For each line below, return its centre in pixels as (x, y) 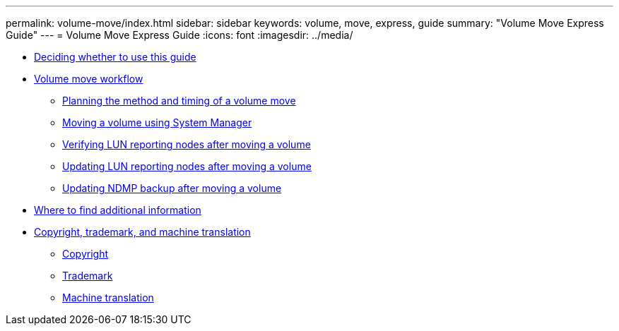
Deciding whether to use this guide (115, 57)
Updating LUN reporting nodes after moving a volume (187, 166)
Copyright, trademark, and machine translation (142, 232)
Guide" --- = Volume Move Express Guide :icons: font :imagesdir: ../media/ (179, 35)
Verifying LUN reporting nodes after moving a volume (187, 144)
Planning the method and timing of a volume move (179, 101)
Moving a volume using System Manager (157, 122)
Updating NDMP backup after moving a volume (172, 188)
